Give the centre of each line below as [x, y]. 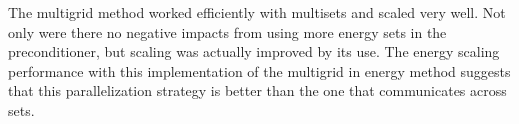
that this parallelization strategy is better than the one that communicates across [257, 90]
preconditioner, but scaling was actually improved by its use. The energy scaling [254, 51]
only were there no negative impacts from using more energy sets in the [227, 31]
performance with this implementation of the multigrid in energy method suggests [259, 70]
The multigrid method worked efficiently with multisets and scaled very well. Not [257, 12]
